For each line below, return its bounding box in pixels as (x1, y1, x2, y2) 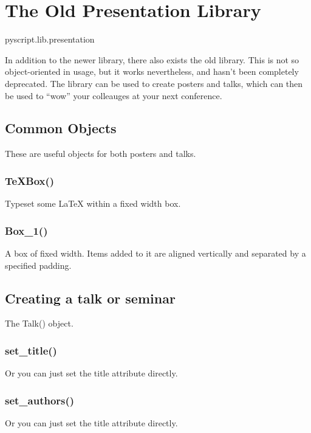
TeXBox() (5, 173, 55, 188)
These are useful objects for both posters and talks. (5, 147, 196, 160)
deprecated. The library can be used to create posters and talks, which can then (5, 77, 303, 89)
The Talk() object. (5, 317, 73, 330)
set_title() (5, 342, 57, 358)
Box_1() (5, 223, 48, 238)
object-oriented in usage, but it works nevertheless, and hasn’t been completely (5, 65, 299, 78)
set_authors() (5, 392, 75, 407)
